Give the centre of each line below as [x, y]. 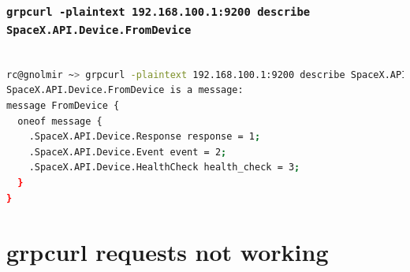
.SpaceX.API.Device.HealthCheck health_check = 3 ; [164, 168]
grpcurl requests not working [168, 252]
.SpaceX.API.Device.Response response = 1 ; [145, 137]
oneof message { [60, 121]
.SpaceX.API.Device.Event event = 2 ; [128, 152]
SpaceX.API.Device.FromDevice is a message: [125, 90]
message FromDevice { [63, 106]
